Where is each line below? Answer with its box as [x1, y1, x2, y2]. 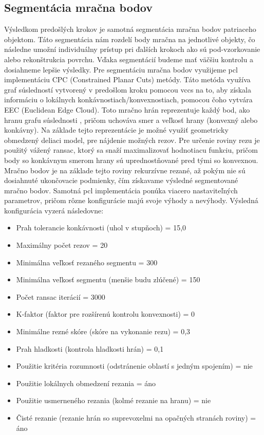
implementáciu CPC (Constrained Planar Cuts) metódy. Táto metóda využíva [4, 74, 251, 85]
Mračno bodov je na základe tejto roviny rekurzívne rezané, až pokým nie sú [4, 165, 246, 175]
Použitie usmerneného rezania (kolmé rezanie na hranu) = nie [16, 395, 211, 406]
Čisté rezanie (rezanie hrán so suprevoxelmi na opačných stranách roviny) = [16, 412, 256, 423]
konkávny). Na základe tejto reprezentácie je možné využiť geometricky [4, 124, 229, 135]
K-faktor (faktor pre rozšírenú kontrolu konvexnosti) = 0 [16, 309, 195, 319]
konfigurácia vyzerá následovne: [4, 205, 104, 215]
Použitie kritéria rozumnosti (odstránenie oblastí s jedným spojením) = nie [16, 360, 253, 371]
